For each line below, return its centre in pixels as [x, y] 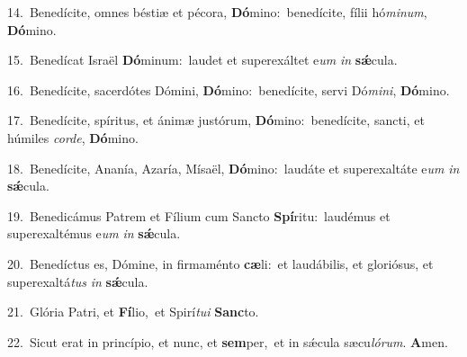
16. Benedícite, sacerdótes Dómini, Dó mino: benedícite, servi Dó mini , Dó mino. [229, 89]
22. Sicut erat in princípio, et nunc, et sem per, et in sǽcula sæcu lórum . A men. [228, 341]
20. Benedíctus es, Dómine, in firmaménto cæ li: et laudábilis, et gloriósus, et [220, 263]
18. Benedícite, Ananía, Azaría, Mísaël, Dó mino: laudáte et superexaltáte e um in [233, 168]
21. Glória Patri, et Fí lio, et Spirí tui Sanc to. [133, 312]
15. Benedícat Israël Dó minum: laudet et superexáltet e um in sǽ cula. [202, 60]
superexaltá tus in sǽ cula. [78, 281]
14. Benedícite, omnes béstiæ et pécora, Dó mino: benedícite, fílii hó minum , [217, 12]
